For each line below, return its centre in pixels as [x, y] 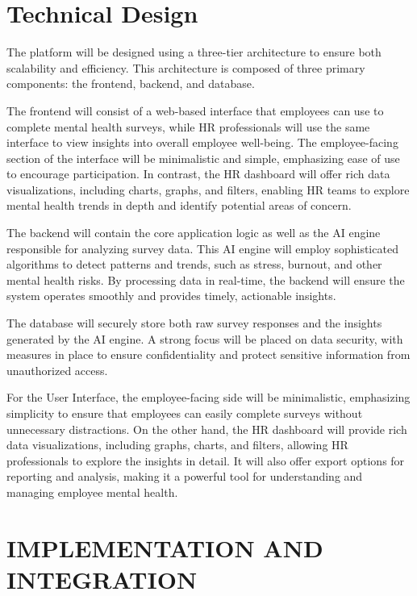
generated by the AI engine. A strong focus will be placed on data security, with [205, 338]
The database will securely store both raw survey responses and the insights [194, 323]
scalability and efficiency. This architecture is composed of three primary [186, 67]
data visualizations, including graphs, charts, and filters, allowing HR [177, 445]
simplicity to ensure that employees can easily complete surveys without [185, 413]
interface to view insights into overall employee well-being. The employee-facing [202, 142]
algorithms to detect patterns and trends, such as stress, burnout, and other [194, 264]
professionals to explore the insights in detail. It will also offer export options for [206, 460]
